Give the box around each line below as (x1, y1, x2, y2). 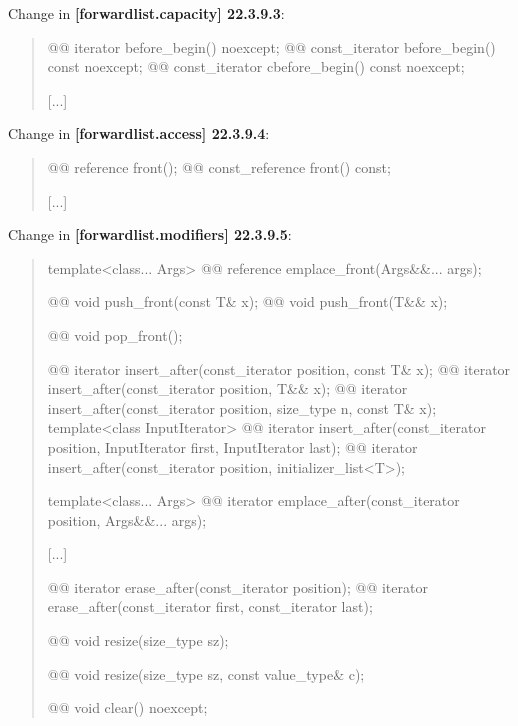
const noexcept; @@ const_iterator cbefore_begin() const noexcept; (47, 56, 465, 77)
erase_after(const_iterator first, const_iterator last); (47, 596, 373, 617)
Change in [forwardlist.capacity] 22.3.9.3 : (8, 3, 285, 23)
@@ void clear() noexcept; (47, 697, 208, 718)
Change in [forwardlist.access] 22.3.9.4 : (8, 123, 270, 144)
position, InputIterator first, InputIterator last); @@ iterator (47, 436, 418, 457)
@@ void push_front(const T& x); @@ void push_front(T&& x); (47, 291, 448, 312)
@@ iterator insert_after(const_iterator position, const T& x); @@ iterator (47, 358, 511, 379)
